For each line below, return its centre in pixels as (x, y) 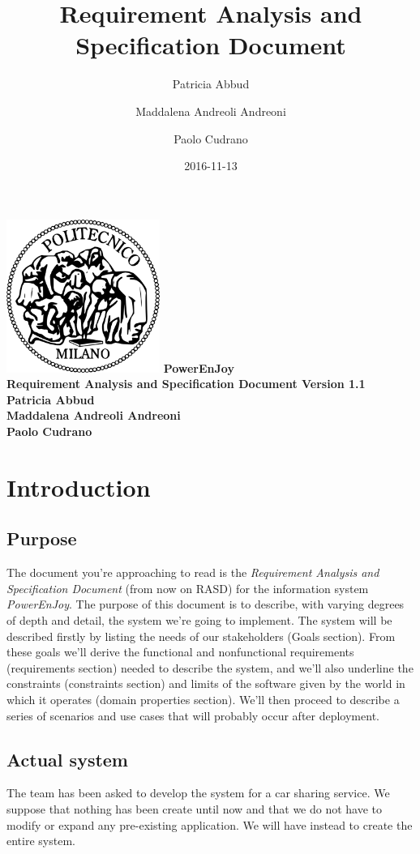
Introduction (79, 487)
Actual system (67, 759)
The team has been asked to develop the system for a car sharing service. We (198, 793)
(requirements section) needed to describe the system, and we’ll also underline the (210, 667)
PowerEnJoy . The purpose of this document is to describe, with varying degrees (206, 604)
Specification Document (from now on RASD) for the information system (188, 588)
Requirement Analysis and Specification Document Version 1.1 (186, 384)
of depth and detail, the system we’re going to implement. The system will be (199, 619)
